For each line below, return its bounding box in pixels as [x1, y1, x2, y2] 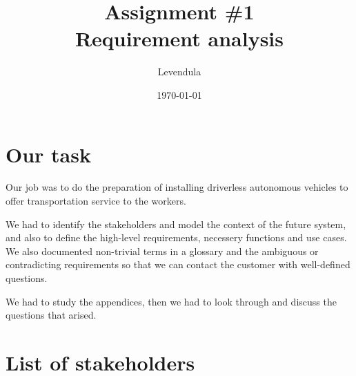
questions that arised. [6, 308, 97, 322]
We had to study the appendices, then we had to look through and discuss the [6, 294, 337, 308]
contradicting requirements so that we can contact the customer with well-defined [6, 257, 350, 272]
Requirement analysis [75, 24, 284, 53]
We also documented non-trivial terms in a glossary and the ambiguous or [6, 243, 319, 258]
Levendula [157, 64, 201, 79]
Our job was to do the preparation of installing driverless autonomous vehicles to [6, 180, 348, 194]
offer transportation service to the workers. [6, 194, 186, 208]
